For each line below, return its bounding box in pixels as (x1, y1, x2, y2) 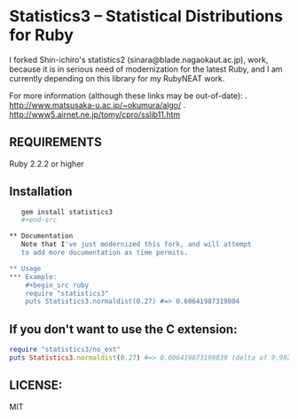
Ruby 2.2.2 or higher (9, 158, 84, 169)
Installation (9, 184, 73, 199)
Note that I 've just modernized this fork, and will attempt (20, 240, 252, 249)
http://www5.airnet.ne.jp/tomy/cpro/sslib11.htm (9, 109, 180, 120)
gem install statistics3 (20, 207, 114, 216)
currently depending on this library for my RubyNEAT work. (9, 73, 225, 83)
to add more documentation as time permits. (20, 248, 189, 258)
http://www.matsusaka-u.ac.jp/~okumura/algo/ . (9, 99, 186, 110)
